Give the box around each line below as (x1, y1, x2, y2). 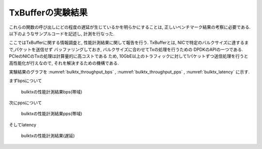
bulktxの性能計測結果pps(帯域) (21, 111, 82, 117)
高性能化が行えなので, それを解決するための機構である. (9, 60, 119, 66)
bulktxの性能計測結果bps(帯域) (21, 89, 82, 94)
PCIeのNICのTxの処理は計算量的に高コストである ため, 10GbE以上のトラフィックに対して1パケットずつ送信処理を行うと (9, 53, 248, 59)
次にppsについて (9, 100, 42, 106)
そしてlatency (9, 121, 36, 128)
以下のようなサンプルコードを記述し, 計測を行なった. (9, 30, 115, 36)
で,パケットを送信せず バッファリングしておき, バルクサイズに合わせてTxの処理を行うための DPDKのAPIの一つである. (9, 46, 244, 52)
